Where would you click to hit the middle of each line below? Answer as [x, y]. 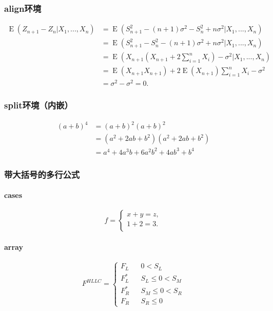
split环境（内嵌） [38, 105]
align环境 [23, 8]
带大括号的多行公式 [42, 174]
